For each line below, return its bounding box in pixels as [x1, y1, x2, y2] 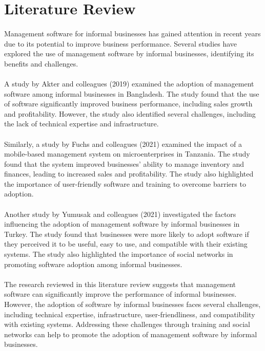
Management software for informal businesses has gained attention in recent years [4, 28, 261, 38]
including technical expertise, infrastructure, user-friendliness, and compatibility [4, 309, 255, 319]
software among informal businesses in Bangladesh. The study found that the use [4, 88, 259, 99]
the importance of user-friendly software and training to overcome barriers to [4, 178, 246, 189]
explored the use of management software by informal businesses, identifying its [4, 48, 254, 59]
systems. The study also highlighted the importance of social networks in [4, 249, 233, 259]
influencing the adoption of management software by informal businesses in [4, 218, 240, 229]
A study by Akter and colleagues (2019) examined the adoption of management [4, 78, 254, 89]
